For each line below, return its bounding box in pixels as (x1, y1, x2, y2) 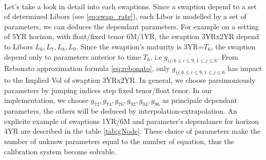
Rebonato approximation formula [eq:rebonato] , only (4, 63, 170, 74)
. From (217, 51, 238, 62)
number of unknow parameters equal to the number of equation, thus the (4, 135, 234, 146)
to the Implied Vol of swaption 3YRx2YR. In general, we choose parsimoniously (4, 75, 256, 85)
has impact (227, 63, 262, 74)
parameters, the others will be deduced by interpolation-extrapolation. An (4, 105, 237, 116)
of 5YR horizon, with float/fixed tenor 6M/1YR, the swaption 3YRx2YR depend (4, 31, 259, 42)
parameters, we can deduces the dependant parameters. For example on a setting (4, 21, 259, 31)
